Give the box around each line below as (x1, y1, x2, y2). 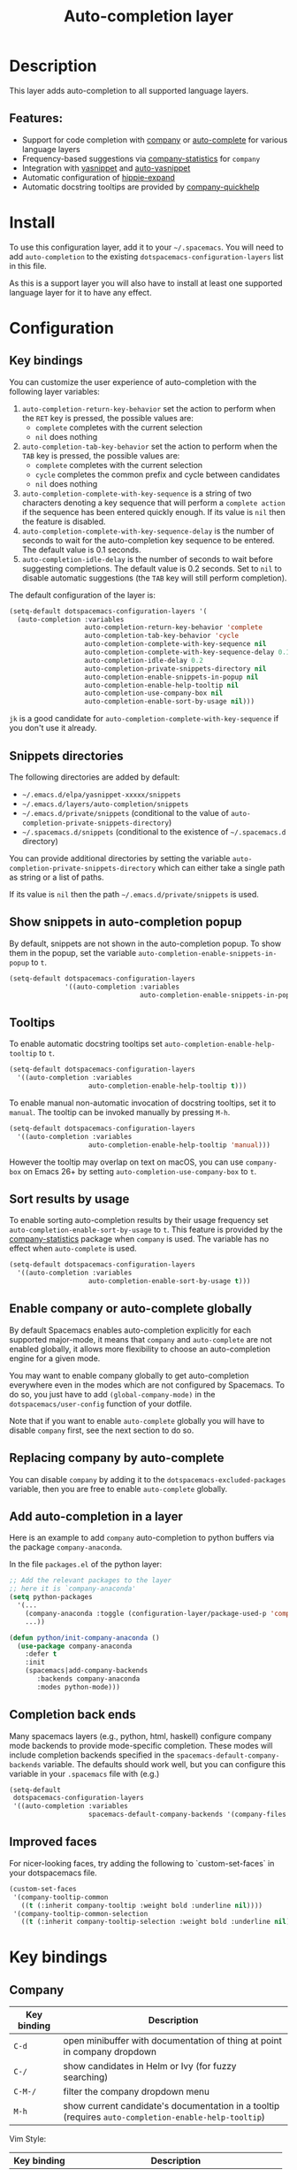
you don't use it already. (9, 723, 97, 734)
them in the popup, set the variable (9, 947, 137, 958)
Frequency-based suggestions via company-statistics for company (21, 153, 261, 164)
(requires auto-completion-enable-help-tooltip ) (63, 2111, 265, 2123)
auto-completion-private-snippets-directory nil (84, 664, 267, 673)
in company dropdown (63, 2046, 157, 2058)
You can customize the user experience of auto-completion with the (9, 376, 257, 387)
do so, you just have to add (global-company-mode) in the (9, 1389, 216, 1399)
